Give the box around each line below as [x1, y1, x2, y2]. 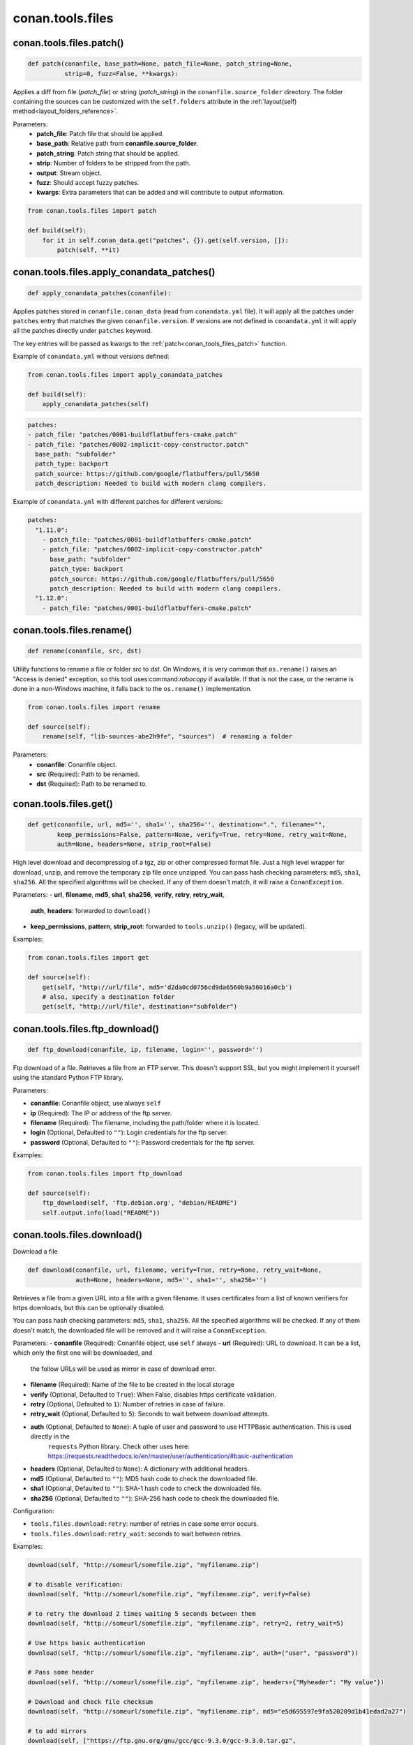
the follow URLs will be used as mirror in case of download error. [30, 1365, 216, 1373]
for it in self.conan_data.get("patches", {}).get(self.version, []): [42, 236, 290, 244]
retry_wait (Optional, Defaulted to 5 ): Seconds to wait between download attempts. [30, 1410, 270, 1418]
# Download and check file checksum [27, 1698, 153, 1706]
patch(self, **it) [57, 246, 120, 254]
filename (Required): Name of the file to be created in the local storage [30, 1381, 235, 1389]
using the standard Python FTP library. [13, 1074, 123, 1082]
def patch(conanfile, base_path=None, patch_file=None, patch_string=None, [27, 60, 293, 68]
